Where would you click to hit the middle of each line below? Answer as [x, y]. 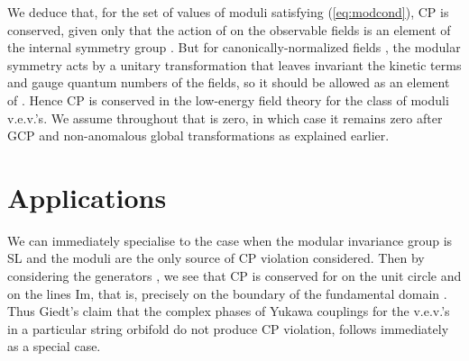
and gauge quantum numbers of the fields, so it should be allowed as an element [229, 82]
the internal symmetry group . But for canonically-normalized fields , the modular [234, 47]
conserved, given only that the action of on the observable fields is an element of [229, 29]
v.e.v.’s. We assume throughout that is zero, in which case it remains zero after [225, 117]
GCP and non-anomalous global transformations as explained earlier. [198, 135]
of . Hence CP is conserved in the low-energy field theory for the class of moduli [228, 99]
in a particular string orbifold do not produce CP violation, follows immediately [228, 328]
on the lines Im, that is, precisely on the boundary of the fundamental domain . [227, 293]
